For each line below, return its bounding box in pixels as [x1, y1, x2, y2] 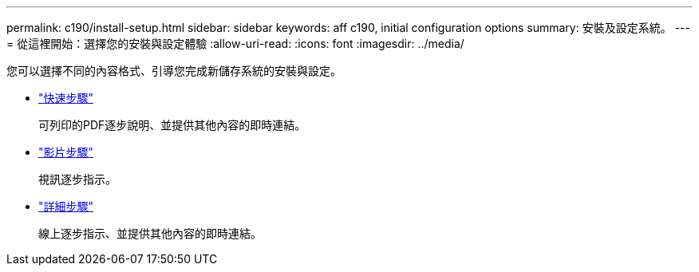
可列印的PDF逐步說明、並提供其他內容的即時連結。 [38, 118, 306, 132]
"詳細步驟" [38, 199, 94, 213]
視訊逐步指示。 [38, 172, 116, 186]
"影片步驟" [38, 145, 94, 159]
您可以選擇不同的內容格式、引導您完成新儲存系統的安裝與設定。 [6, 64, 342, 77]
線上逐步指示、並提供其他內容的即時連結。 [38, 227, 262, 240]
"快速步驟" [38, 91, 94, 104]
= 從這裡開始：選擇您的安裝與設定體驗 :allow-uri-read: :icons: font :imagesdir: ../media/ [6, 37, 464, 50]
